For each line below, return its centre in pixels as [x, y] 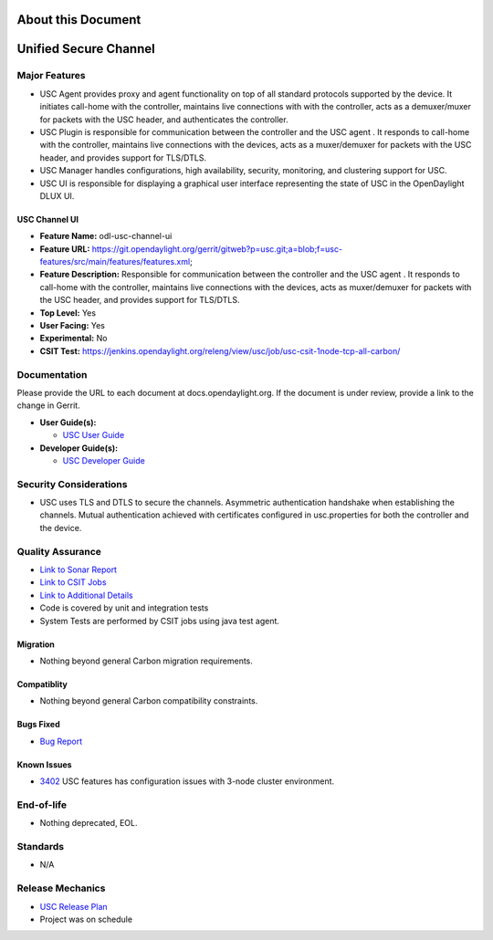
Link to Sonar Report [79, 569]
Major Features [51, 76]
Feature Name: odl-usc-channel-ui [106, 236]
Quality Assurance [59, 551]
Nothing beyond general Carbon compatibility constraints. [149, 701]
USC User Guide [94, 435]
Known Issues [44, 764]
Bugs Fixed [38, 725]
